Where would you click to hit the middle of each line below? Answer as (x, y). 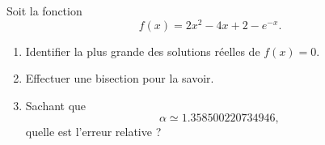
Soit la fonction (44, 11)
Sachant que (56, 105)
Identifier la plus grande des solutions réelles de (143, 51)
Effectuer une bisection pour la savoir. (120, 78)
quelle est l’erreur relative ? (93, 132)
